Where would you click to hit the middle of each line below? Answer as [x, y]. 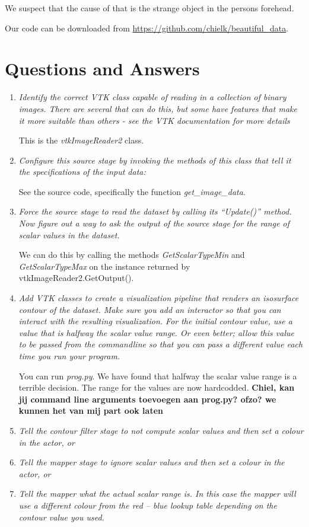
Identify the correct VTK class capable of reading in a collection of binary [152, 97]
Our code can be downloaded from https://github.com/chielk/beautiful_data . [147, 28]
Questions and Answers [102, 68]
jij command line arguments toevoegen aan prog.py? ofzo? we [147, 399]
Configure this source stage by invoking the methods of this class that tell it [155, 160]
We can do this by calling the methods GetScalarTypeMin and [132, 255]
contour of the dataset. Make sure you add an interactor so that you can [150, 309]
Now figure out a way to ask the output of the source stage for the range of [154, 223]
